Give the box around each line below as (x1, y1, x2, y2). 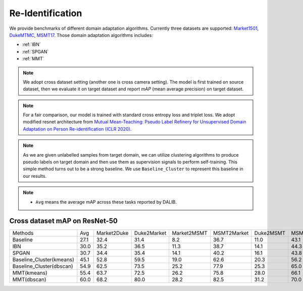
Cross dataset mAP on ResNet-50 (9, 217, 118, 225)
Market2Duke (96, 230, 129, 237)
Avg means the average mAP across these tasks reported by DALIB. (35, 199, 177, 205)
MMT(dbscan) (12, 276, 46, 283)
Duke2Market (134, 230, 167, 237)
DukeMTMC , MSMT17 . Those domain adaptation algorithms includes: (9, 32, 154, 38)
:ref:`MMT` (22, 56, 44, 62)
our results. (23, 173, 47, 179)
